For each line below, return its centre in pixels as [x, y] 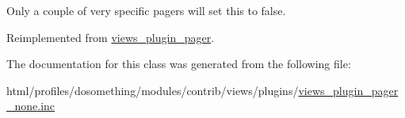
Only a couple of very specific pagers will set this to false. [146, 10]
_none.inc [31, 106]
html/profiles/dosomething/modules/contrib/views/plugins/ [153, 90]
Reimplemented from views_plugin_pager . [111, 37]
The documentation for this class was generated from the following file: [179, 64]
